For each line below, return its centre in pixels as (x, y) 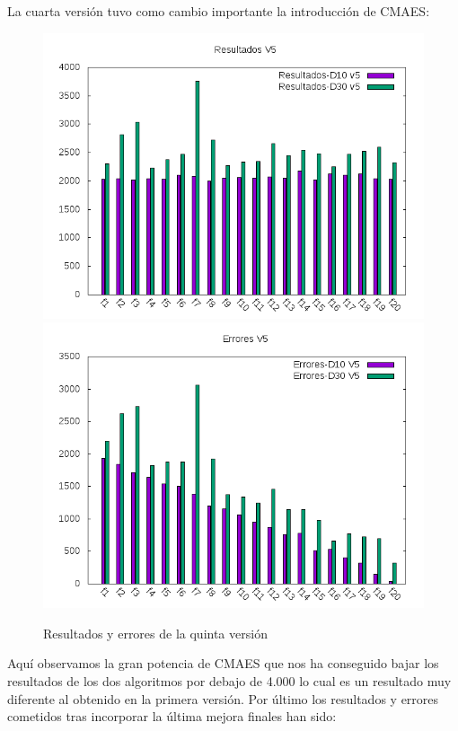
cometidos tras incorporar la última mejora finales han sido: (172, 716)
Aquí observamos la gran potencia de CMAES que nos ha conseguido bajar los (223, 663)
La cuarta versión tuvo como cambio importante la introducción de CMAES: (219, 11)
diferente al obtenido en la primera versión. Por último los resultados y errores (223, 698)
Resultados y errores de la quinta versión (155, 633)
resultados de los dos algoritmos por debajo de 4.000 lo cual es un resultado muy (229, 680)
